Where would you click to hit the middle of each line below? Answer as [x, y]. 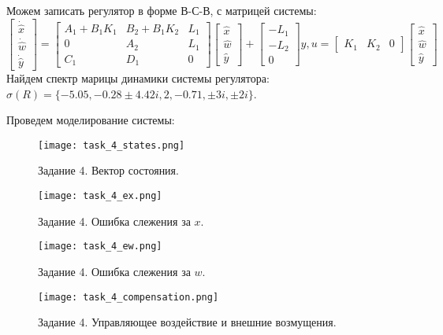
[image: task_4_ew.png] [100, 247]
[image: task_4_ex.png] [100, 196]
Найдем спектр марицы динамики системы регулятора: [138, 78]
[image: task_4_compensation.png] [128, 297]
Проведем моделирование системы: [91, 120]
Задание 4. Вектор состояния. [108, 170]
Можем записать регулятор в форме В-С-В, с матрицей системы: [162, 10]
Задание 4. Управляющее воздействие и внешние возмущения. [187, 322]
